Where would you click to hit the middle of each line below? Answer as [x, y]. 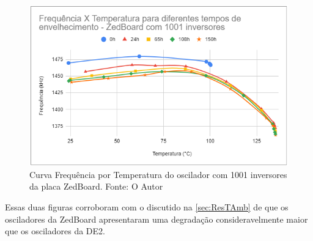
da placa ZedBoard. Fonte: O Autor [96, 186]
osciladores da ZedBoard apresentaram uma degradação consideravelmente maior [156, 219]
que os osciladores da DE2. [55, 231]
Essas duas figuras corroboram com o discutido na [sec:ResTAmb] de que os [147, 206]
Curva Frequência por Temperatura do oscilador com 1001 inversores [158, 174]
